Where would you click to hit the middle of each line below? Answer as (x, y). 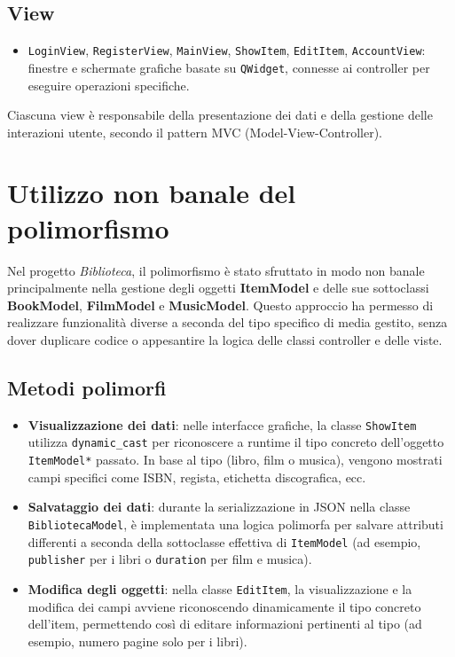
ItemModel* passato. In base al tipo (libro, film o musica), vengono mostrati (235, 460)
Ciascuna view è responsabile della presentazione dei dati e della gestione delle (220, 115)
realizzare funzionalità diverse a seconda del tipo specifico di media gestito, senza (227, 322)
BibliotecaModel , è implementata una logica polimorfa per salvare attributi (235, 524)
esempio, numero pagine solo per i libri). (137, 641)
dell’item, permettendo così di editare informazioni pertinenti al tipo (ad (225, 624)
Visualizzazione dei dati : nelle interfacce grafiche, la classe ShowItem (222, 424)
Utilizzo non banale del (152, 193)
